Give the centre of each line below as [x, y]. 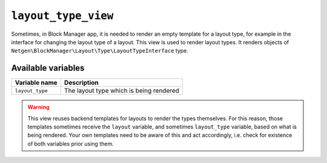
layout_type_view [62, 16]
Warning [38, 107]
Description [81, 83]
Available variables [48, 68]
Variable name [36, 83]
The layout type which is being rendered [122, 91]
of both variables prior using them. [71, 144]
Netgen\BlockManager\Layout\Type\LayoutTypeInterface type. [100, 51]
